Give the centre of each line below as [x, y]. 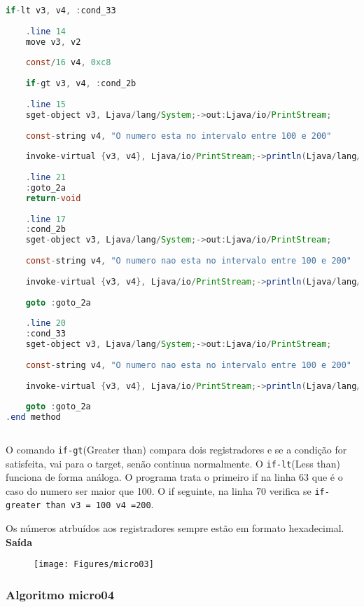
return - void [53, 198]
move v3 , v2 [53, 42]
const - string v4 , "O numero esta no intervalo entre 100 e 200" [178, 136]
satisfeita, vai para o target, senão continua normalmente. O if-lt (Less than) [173, 463]
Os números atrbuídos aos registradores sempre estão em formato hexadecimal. [175, 528]
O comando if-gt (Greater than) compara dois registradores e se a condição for [176, 449]
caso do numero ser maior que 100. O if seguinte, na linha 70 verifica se [159, 490]
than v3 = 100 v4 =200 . [100, 504]
